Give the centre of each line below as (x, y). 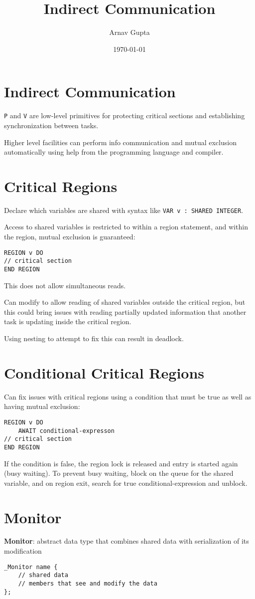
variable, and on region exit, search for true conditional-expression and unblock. (126, 483)
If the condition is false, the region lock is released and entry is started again (121, 463)
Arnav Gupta (129, 32)
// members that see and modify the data (88, 583)
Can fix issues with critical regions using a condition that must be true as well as (128, 396)
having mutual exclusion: (42, 406)
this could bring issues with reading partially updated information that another (125, 311)
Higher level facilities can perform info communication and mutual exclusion (120, 142)
